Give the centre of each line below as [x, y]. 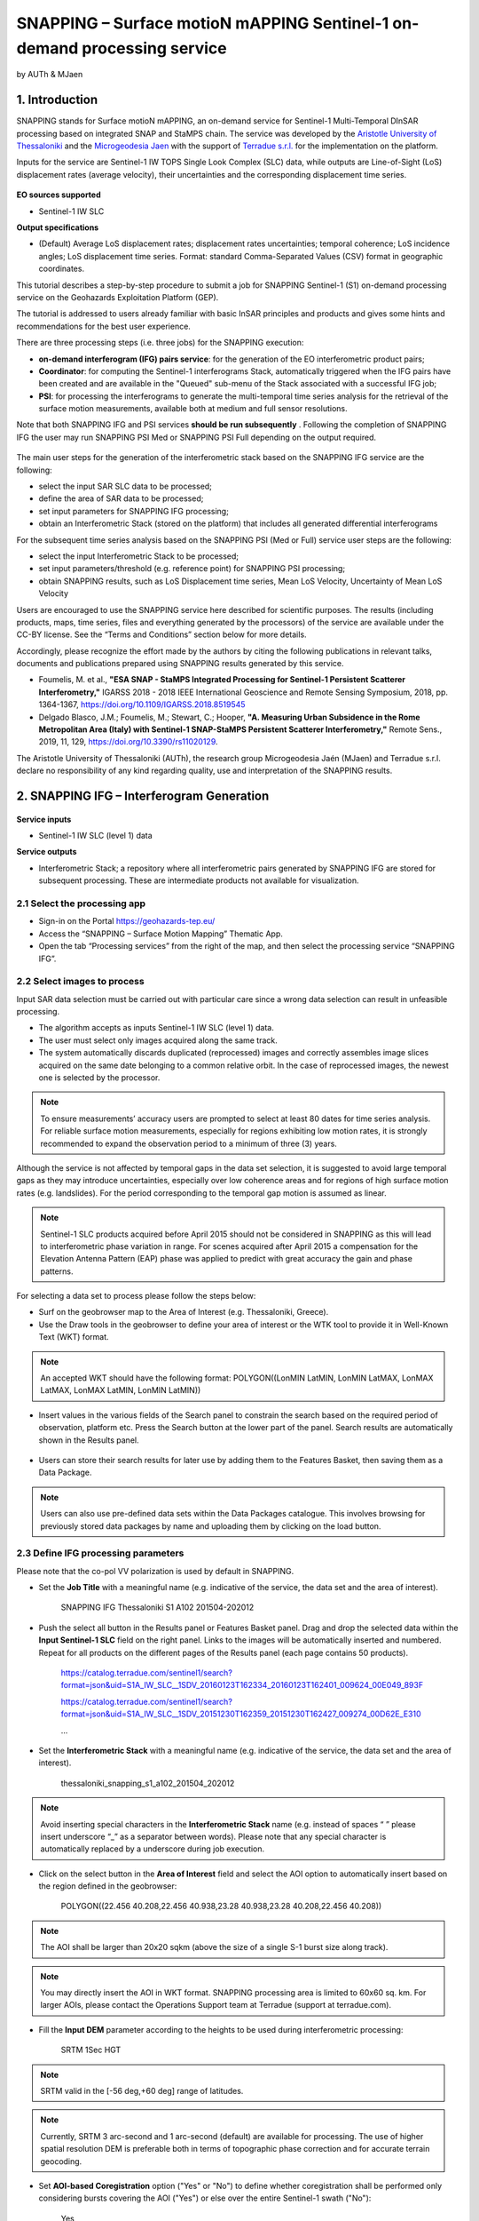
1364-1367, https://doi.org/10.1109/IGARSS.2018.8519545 [142, 705]
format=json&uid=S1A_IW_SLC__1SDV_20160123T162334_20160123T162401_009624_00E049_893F [242, 1685]
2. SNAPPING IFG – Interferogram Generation [143, 796]
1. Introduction [57, 100]
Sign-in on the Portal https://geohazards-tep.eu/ [127, 921]
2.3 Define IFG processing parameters [100, 1553]
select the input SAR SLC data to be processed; [126, 486]
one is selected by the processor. [99, 1077]
